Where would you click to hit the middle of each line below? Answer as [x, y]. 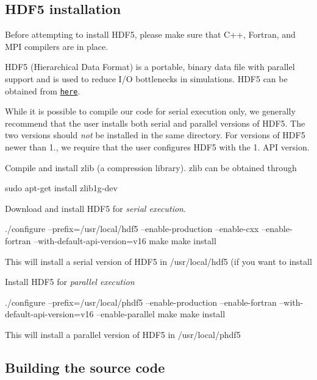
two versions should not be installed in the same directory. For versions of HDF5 [155, 135]
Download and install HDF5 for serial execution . [95, 208]
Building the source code [85, 367]
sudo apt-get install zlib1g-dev [61, 188]
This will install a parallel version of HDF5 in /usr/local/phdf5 [123, 334]
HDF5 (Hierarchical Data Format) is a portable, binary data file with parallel [150, 67]
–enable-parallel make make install [161, 314]
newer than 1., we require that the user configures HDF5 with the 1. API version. [157, 147]
